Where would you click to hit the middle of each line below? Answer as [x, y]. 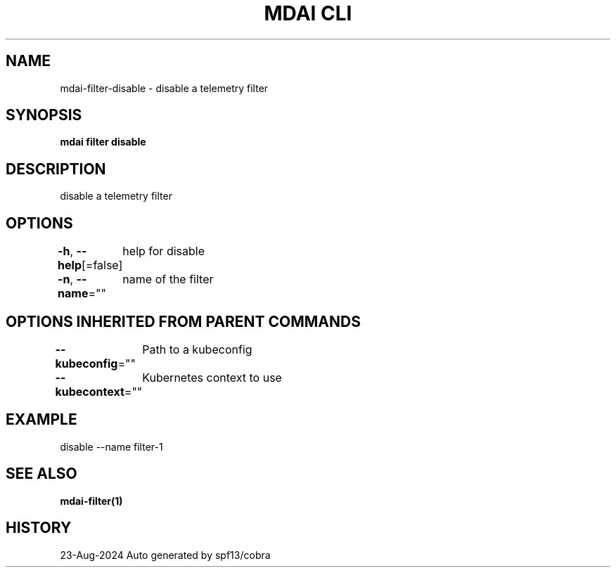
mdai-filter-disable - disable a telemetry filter [164, 88]
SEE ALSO [41, 474]
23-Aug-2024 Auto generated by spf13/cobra [165, 555]
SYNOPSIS [44, 115]
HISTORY [39, 528]
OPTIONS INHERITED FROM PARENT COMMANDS [183, 321]
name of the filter [168, 279]
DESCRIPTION [56, 169]
